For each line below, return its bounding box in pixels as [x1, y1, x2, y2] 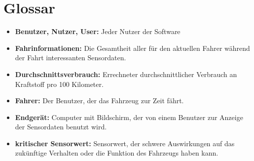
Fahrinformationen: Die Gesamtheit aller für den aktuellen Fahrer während [15, 42, 250, 53]
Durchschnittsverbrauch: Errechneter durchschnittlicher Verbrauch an [15, 69, 237, 79]
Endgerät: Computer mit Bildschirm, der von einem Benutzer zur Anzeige [15, 112, 243, 122]
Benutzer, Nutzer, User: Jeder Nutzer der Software [15, 26, 181, 37]
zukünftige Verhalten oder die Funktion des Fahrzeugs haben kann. [15, 148, 218, 158]
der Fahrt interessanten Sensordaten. [15, 52, 126, 63]
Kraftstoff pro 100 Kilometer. [15, 79, 104, 89]
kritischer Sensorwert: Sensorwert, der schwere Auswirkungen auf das [15, 138, 235, 148]
